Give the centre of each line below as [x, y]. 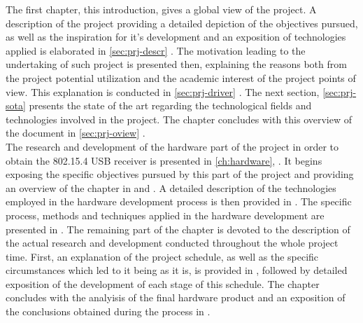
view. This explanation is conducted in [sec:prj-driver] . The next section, [163, 91]
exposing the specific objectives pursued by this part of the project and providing [180, 174]
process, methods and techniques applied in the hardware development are [165, 215]
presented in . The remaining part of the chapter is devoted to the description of [178, 229]
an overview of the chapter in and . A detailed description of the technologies [171, 187]
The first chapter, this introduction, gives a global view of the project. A [161, 9]
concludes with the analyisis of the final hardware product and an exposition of [176, 297]
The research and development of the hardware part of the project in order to [172, 146]
